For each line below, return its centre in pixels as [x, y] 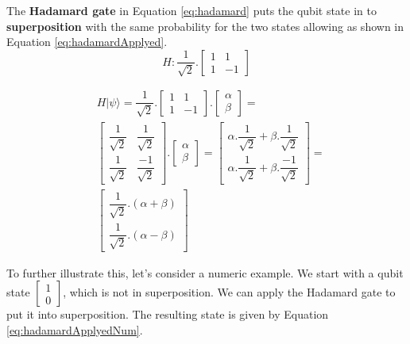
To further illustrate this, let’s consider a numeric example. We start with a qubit [205, 272]
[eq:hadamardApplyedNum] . [75, 329]
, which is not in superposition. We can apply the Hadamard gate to [229, 292]
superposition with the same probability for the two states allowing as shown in [205, 26]
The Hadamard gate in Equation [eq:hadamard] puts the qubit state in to [191, 10]
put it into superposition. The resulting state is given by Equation [168, 314]
